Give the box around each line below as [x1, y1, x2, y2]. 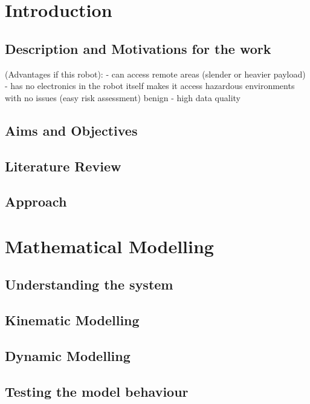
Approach [5, 192, 67, 211]
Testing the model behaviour [5, 382, 189, 400]
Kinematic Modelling [5, 311, 140, 329]
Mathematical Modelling [5, 233, 214, 258]
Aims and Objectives [5, 121, 138, 139]
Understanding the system [5, 275, 173, 294]
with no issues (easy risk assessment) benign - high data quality [5, 91, 241, 104]
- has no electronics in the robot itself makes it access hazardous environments [5, 79, 295, 92]
